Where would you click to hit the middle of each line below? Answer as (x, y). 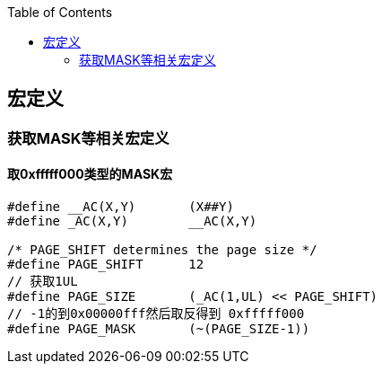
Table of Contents (60, 12)
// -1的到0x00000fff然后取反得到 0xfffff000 (156, 314)
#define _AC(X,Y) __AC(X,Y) (132, 221)
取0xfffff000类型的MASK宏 (90, 174)
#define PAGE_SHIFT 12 (106, 265)
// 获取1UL (43, 282)
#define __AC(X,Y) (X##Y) (121, 207)
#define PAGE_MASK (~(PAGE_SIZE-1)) (159, 329)
